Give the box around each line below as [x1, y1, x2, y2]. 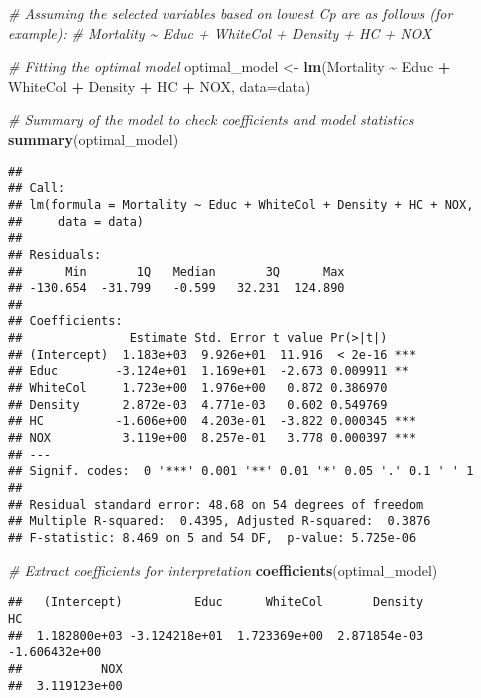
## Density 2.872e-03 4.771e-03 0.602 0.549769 [8, 397, 388, 412]
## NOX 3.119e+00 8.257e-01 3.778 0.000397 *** [8, 431, 417, 446]
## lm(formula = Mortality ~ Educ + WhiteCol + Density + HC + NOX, [8, 197, 474, 212]
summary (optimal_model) [8, 128, 179, 149]
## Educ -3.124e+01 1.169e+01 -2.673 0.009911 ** [8, 364, 409, 379]
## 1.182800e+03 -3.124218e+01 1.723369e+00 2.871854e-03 [8, 628, 424, 643]
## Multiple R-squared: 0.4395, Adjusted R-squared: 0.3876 [8, 514, 431, 529]
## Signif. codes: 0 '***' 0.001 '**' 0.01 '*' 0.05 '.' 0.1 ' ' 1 [8, 464, 474, 479]
